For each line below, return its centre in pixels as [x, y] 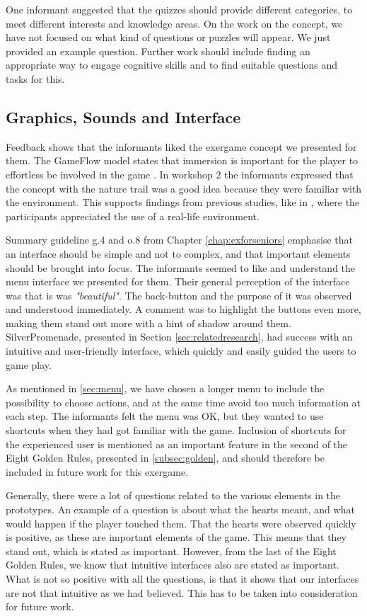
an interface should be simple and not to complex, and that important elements [178, 253]
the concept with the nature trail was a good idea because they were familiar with [184, 188]
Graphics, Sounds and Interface [123, 116]
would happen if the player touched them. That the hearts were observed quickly [181, 523]
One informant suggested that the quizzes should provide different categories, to [179, 9]
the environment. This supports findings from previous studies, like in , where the [183, 202]
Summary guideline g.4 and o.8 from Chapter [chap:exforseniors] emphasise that [179, 240]
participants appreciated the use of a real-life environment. [133, 216]
